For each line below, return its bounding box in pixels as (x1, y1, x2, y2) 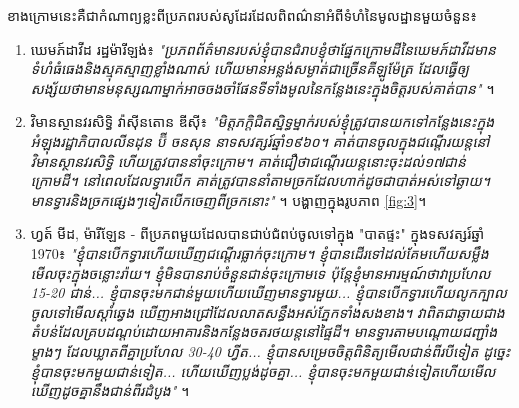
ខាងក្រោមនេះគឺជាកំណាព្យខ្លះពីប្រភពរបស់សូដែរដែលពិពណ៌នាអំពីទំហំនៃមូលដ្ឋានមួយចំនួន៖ (7, 5, 477, 25)
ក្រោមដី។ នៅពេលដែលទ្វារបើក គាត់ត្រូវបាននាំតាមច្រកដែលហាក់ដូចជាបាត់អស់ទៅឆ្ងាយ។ (30, 170, 491, 191)
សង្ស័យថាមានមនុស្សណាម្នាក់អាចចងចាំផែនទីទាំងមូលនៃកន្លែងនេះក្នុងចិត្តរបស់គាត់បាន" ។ (30, 77, 495, 98)
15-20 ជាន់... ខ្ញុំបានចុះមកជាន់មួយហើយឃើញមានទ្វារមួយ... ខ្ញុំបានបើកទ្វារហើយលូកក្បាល (30, 282, 507, 303)
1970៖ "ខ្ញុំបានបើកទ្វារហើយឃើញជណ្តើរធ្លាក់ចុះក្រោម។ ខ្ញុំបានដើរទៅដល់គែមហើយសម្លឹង (30, 242, 489, 263)
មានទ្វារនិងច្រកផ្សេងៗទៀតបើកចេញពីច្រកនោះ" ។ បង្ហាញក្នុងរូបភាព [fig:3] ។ (30, 189, 427, 210)
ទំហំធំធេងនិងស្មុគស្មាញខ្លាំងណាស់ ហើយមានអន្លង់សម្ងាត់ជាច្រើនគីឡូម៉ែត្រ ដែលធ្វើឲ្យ (30, 58, 469, 79)
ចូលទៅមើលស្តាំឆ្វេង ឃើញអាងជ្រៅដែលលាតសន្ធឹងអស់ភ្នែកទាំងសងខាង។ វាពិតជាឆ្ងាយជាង (30, 301, 505, 322)
